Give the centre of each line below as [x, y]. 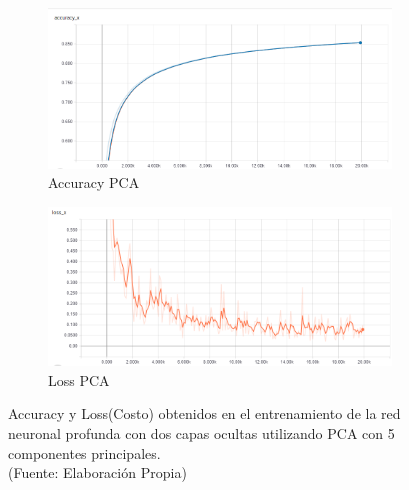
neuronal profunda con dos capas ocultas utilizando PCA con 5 [201, 432]
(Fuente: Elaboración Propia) [97, 472]
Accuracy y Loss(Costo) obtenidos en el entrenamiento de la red [204, 413]
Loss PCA [79, 379]
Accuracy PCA [94, 182]
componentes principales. [84, 452]
